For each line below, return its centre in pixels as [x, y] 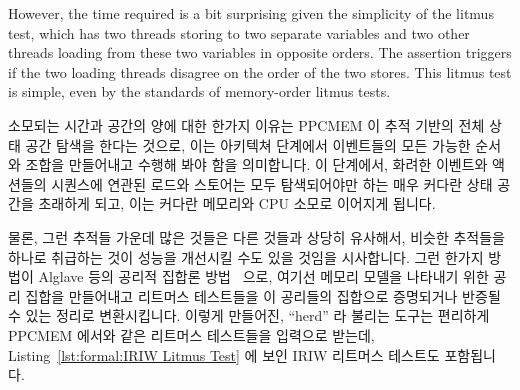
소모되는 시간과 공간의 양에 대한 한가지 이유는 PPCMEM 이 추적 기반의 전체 [246, 124]
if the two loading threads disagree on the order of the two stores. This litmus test [260, 71]
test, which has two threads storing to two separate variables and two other [239, 32]
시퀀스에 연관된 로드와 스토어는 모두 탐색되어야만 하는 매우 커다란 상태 [272, 183]
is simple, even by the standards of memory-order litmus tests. [199, 91]
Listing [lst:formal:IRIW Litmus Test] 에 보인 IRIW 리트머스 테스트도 [224, 354]
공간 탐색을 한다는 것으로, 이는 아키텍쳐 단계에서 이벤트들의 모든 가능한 [248, 144]
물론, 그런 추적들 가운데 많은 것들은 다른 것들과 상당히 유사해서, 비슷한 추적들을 [256, 236]
